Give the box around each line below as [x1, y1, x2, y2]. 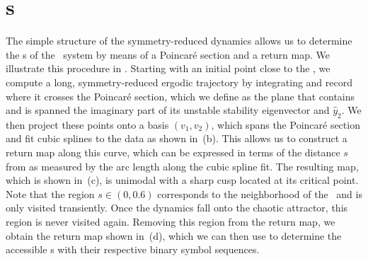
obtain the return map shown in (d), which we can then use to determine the [6, 228, 342, 243]
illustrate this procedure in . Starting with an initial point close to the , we [6, 61, 330, 76]
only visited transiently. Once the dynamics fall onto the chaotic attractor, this [6, 200, 348, 215]
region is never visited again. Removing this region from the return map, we [6, 214, 335, 229]
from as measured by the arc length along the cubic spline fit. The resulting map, [6, 158, 359, 173]
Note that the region [6, 186, 95, 201]
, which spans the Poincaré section [211, 117, 360, 132]
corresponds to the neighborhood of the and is [157, 186, 362, 201]
